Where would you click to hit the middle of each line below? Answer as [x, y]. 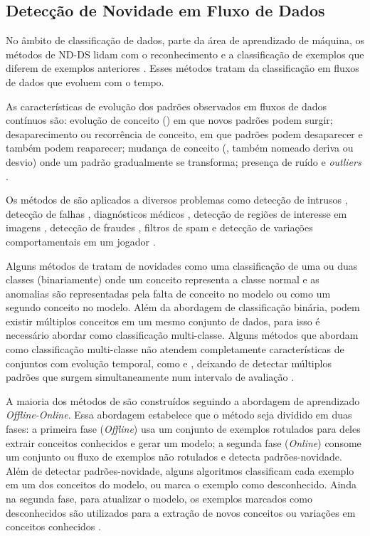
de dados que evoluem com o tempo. [85, 82]
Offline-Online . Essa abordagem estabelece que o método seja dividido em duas [179, 415]
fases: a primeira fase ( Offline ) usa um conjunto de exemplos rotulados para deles [183, 429]
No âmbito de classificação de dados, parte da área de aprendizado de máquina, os [185, 40]
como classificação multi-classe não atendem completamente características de [175, 349]
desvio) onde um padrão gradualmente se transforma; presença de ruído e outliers [184, 161]
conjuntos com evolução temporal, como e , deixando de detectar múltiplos [169, 363]
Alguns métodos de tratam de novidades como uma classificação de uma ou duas [182, 265]
